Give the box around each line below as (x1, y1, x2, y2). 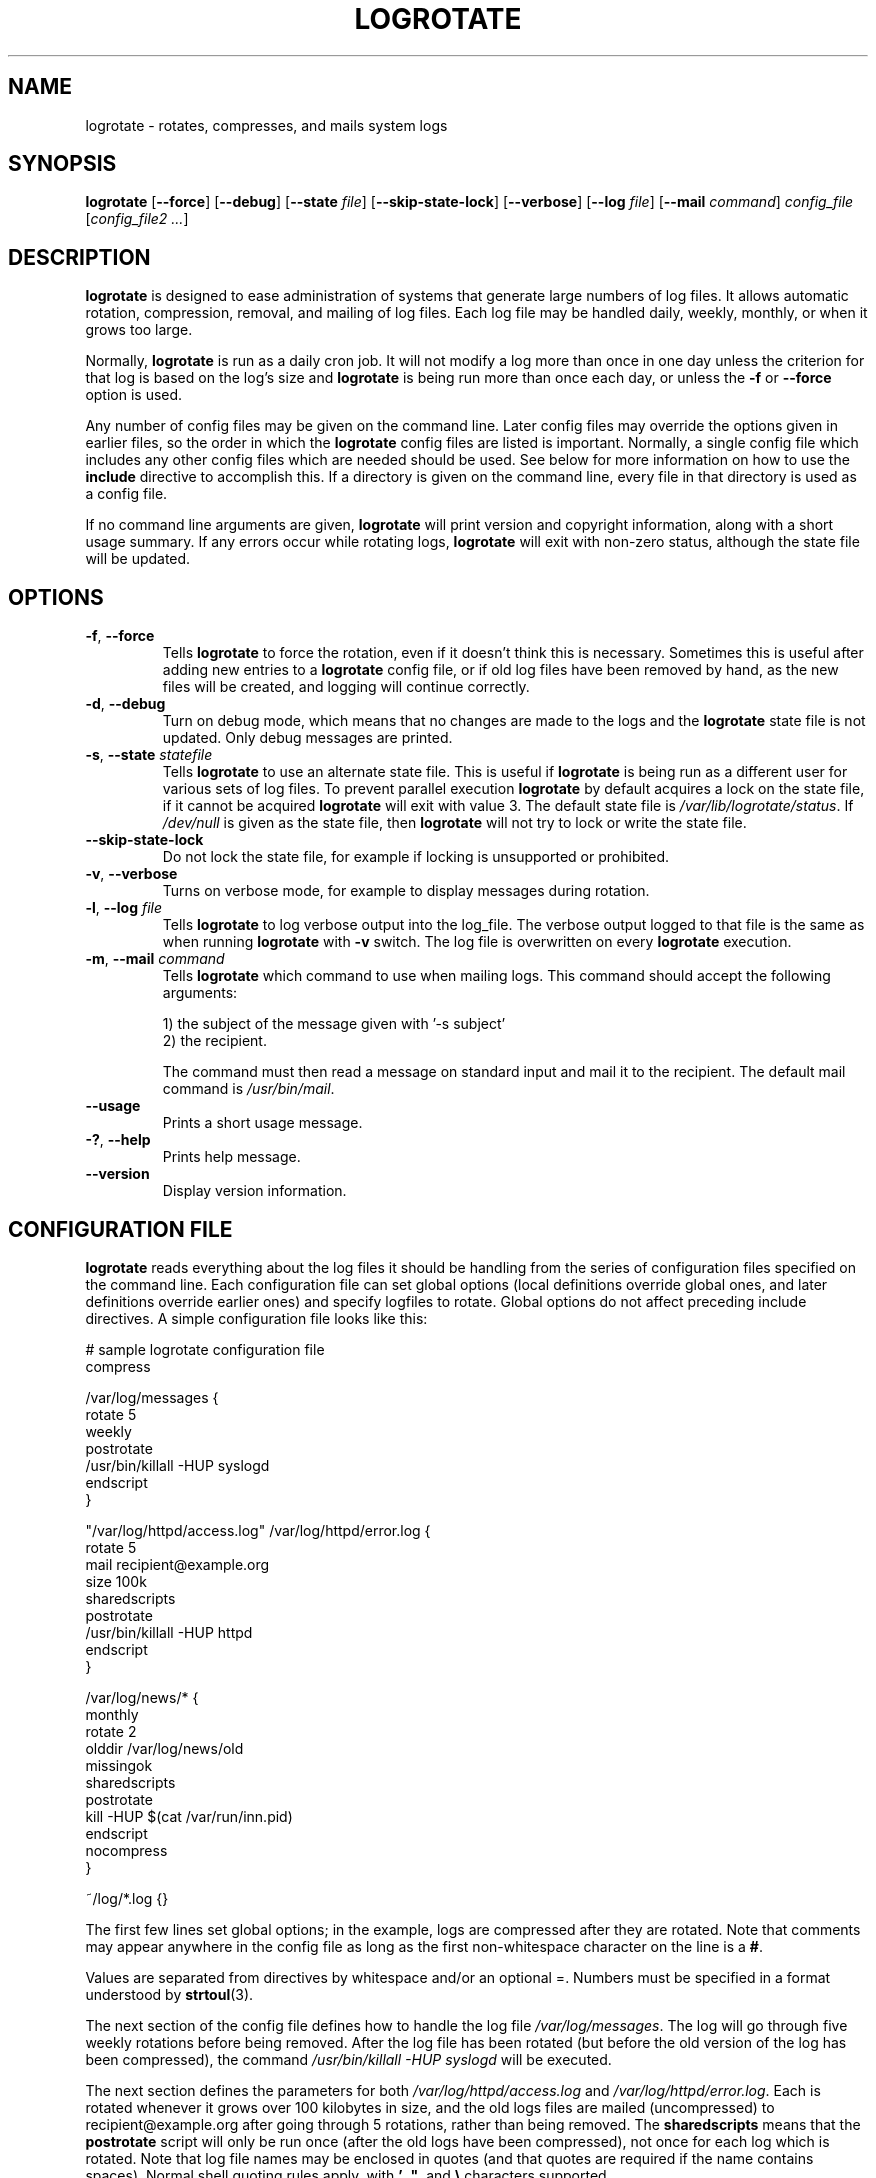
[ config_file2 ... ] (85, 210, 189, 228)
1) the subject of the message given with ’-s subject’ (162, 1015, 506, 1033)
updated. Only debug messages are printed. (162, 729, 453, 747)
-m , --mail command (85, 950, 225, 968)
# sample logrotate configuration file (85, 1340, 325, 1358)
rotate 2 (85, 1722, 137, 1740)
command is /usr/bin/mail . (162, 1080, 335, 1098)
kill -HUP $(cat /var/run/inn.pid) (85, 1807, 293, 1825)
